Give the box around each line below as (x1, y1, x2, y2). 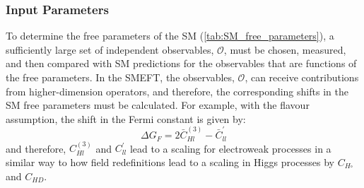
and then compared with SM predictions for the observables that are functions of (6, 56, 357, 71)
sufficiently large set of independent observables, (6, 42, 214, 57)
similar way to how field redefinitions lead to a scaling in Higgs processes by (6, 154, 334, 169)
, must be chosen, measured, (223, 42, 346, 57)
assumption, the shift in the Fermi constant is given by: (6, 111, 246, 126)
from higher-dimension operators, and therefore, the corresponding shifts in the (6, 83, 348, 98)
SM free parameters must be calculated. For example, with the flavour (6, 98, 310, 112)
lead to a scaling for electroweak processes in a (129, 141, 331, 155)
